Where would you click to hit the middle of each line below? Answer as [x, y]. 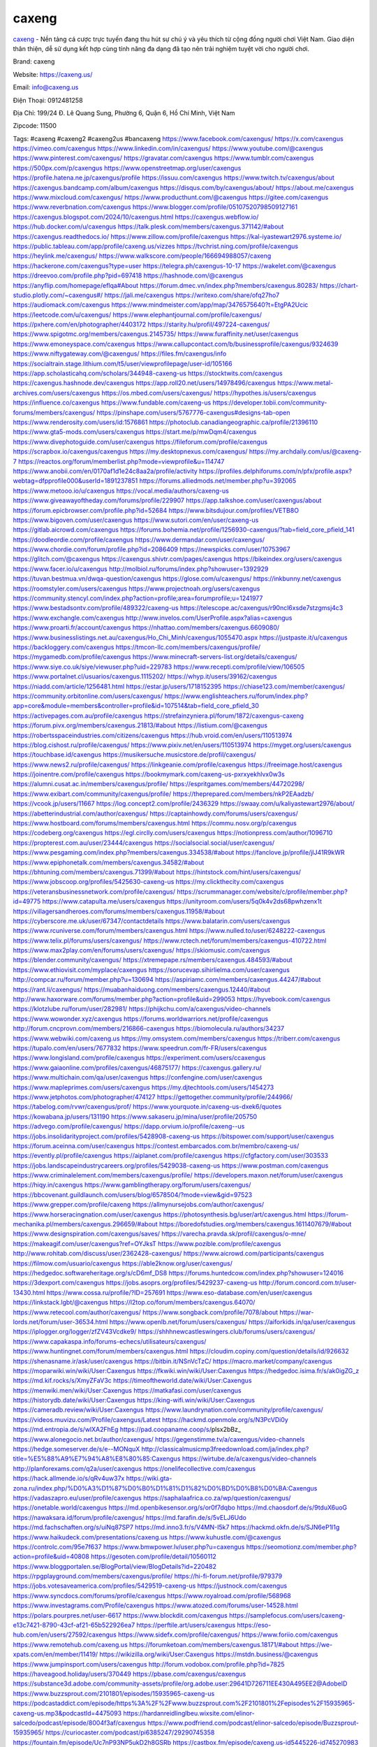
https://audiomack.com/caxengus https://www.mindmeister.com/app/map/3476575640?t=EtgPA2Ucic [161, 305]
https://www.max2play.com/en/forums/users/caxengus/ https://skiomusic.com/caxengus [141, 950]
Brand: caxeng [34, 61]
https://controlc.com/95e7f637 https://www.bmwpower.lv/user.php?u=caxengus [129, 1546]
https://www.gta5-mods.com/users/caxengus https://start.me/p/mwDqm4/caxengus [135, 432]
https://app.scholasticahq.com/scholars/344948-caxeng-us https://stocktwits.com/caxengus [148, 373]
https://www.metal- [305, 383]
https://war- [297, 1312]
